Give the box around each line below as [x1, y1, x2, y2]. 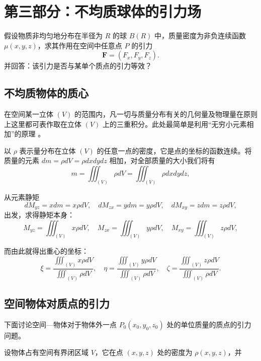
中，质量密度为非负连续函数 [154, 30, 246, 41]
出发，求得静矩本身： [4, 209, 74, 220]
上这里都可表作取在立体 [4, 118, 81, 129]
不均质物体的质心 [4, 85, 89, 101]
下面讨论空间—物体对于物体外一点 [4, 319, 117, 329]
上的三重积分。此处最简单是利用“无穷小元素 [102, 118, 247, 129]
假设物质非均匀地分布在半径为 [4, 30, 103, 41]
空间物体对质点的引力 [4, 296, 110, 311]
